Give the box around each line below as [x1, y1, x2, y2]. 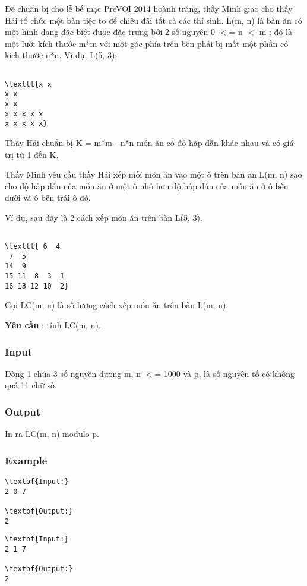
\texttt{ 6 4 [5, 242, 61, 251]
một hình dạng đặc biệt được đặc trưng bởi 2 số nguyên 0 [5, 26, 216, 38]
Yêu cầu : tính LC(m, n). [5, 319, 101, 331]
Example [5, 452, 48, 467]
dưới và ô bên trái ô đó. [5, 191, 91, 204]
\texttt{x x [5, 80, 52, 88]
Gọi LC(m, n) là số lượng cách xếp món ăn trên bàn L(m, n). [5, 299, 229, 311]
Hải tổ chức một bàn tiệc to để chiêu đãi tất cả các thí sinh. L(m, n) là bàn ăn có [5, 14, 302, 26]
